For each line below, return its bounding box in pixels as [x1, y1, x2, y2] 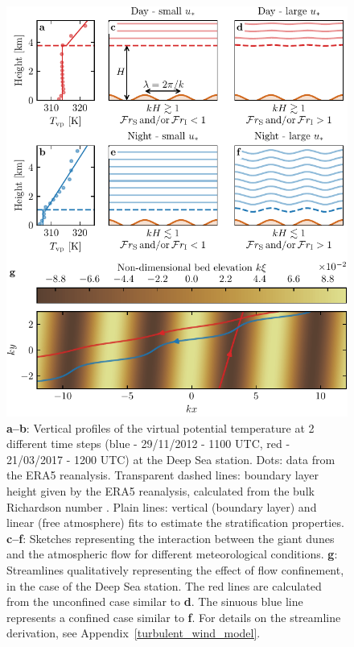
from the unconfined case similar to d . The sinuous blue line [6, 593, 303, 610]
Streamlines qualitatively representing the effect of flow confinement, [6, 561, 344, 578]
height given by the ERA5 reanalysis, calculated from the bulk [6, 483, 315, 499]
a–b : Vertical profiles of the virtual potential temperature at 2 [6, 419, 315, 436]
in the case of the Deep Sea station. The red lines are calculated [6, 577, 322, 594]
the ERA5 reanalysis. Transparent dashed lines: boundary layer [6, 467, 319, 483]
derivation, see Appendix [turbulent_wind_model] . [6, 624, 261, 641]
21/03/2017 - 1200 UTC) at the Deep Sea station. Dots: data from [6, 450, 335, 467]
